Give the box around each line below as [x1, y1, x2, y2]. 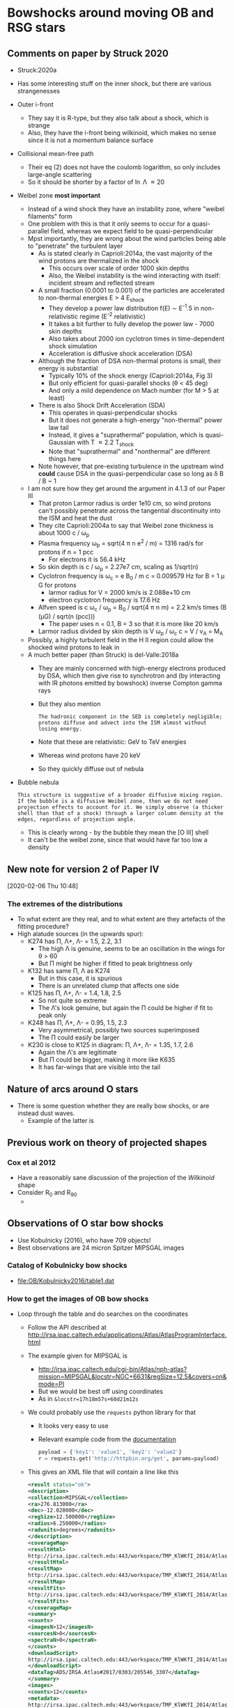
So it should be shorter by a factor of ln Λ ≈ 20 [27, 178, 165, 186]
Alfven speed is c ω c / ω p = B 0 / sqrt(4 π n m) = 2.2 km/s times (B [38, 603, 227, 613]
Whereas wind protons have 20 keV [38, 751, 141, 760]
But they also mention [38, 700, 101, 708]
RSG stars [7, 20, 66, 36]
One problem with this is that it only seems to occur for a [27, 219, 191, 228]
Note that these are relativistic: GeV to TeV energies [38, 738, 187, 746]
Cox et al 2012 [7, 1158, 56, 1167]
